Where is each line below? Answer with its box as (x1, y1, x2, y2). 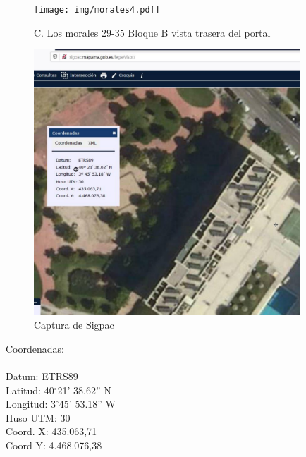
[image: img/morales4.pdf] (34, 5, 160, 15)
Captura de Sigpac (34, 317, 114, 332)
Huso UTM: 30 (6, 410, 71, 425)
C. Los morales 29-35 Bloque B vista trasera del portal (34, 25, 271, 39)
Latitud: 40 (6, 382, 54, 397)
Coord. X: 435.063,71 (6, 424, 97, 439)
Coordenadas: (6, 341, 64, 355)
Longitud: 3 (6, 396, 56, 411)
